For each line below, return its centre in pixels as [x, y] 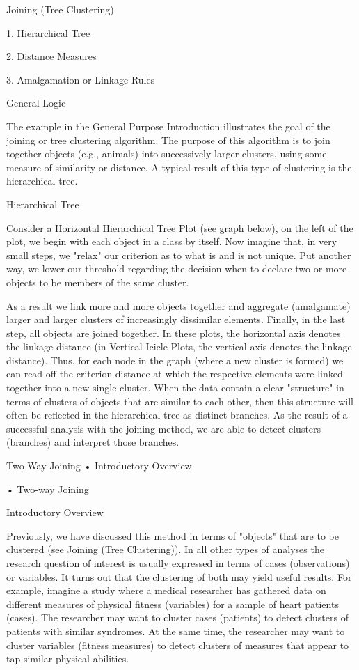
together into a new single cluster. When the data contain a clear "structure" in [175, 388]
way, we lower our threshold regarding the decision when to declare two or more [177, 268]
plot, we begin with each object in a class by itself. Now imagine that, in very [172, 241]
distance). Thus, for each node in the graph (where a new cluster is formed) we [175, 360]
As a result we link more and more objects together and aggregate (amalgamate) [178, 305]
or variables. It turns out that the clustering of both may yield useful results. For [179, 576]
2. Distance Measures [51, 56]
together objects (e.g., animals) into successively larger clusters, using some [167, 154]
